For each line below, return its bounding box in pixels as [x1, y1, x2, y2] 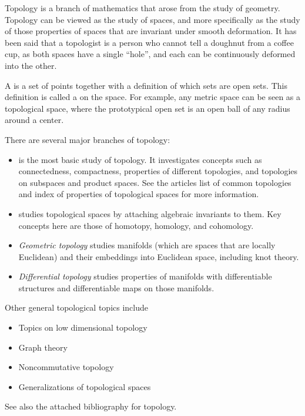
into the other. [5, 59, 57, 71]
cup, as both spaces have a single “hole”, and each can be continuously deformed [5, 48, 296, 60]
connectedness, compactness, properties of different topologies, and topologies [18, 165, 298, 177]
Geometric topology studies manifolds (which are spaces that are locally [18, 239, 276, 251]
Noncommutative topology [18, 361, 114, 373]
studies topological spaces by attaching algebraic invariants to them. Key [18, 207, 281, 219]
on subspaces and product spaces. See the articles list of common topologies [18, 176, 291, 188]
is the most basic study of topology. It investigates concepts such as [18, 153, 262, 165]
